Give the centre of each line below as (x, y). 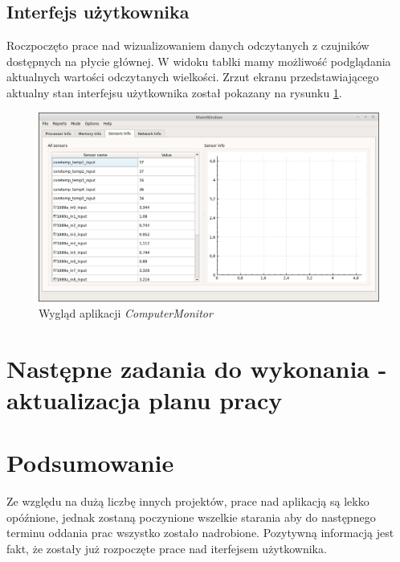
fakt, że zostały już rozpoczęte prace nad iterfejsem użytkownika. (167, 548)
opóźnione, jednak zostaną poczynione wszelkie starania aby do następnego (191, 517)
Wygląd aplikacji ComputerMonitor (126, 312)
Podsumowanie (90, 463)
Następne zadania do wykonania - (197, 368)
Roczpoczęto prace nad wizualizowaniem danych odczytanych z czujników (188, 45)
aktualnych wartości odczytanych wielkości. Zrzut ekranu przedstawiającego (193, 77)
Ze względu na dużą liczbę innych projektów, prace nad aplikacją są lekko (188, 501)
